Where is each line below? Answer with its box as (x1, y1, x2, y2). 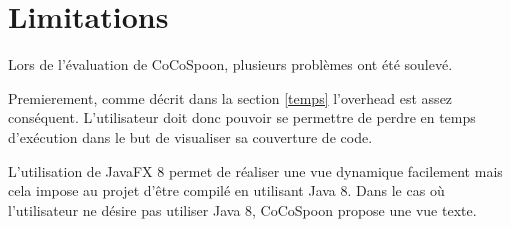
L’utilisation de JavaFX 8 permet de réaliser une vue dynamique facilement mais (8, 160, 503, 181)
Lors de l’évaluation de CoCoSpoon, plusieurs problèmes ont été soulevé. (8, 54, 453, 75)
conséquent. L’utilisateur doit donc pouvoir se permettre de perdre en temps (8, 107, 476, 128)
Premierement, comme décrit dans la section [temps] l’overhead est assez (8, 87, 453, 108)
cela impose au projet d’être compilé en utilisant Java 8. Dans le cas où (8, 180, 445, 201)
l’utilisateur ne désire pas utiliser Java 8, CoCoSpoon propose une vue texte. (8, 199, 477, 220)
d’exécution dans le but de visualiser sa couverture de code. (8, 126, 373, 147)
